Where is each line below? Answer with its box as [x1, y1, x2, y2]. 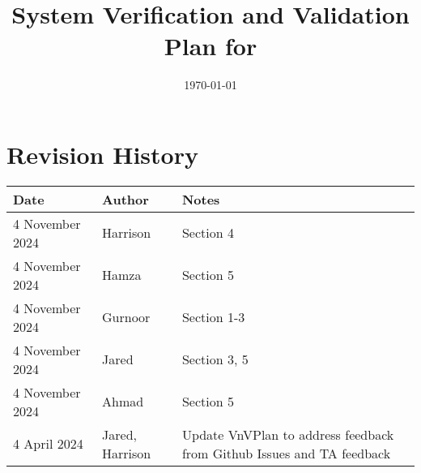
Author [102, 189, 149, 209]
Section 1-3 [181, 307, 245, 327]
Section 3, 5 [181, 350, 249, 369]
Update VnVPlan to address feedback [181, 424, 394, 444]
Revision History [6, 137, 198, 170]
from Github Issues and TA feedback [181, 443, 391, 462]
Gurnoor [102, 307, 151, 327]
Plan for [164, 29, 257, 62]
